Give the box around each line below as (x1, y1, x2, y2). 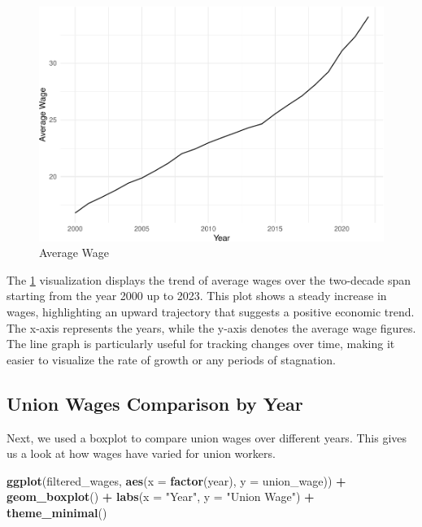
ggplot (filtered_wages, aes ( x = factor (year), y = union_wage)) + (7, 472, 346, 489)
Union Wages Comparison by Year (7, 390, 303, 416)
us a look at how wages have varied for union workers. (7, 445, 276, 462)
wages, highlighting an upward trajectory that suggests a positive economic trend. (7, 303, 415, 320)
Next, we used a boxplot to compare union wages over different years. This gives (7, 429, 407, 446)
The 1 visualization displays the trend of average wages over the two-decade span (7, 271, 411, 288)
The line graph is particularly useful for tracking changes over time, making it (7, 335, 395, 352)
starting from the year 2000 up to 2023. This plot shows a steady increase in (7, 287, 387, 304)
